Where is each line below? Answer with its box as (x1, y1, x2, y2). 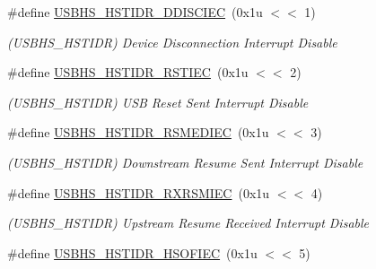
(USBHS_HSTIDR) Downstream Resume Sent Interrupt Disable (7, 152, 363, 171)
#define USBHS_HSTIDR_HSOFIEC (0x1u (7, 243, 258, 262)
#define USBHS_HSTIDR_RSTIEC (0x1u (7, 63, 249, 82)
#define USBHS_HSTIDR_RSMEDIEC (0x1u (7, 123, 269, 142)
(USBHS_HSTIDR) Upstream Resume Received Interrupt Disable (7, 213, 370, 232)
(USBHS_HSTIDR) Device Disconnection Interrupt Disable (7, 32, 337, 51)
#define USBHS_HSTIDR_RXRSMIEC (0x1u (7, 183, 270, 202)
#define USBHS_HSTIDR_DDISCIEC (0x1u (7, 3, 263, 21)
